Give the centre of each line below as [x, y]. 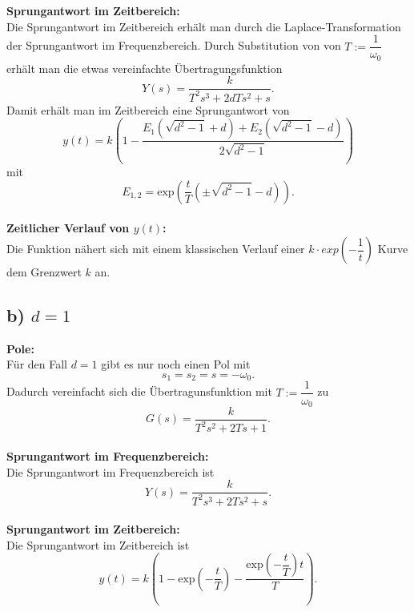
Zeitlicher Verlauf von [68, 228]
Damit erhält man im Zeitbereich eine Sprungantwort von [148, 109]
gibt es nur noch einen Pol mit [176, 364]
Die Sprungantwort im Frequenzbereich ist [111, 471]
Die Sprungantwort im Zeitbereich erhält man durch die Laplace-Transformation [204, 26]
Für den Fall [37, 364]
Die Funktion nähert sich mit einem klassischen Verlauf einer [156, 249]
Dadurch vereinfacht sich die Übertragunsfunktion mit [139, 391]
